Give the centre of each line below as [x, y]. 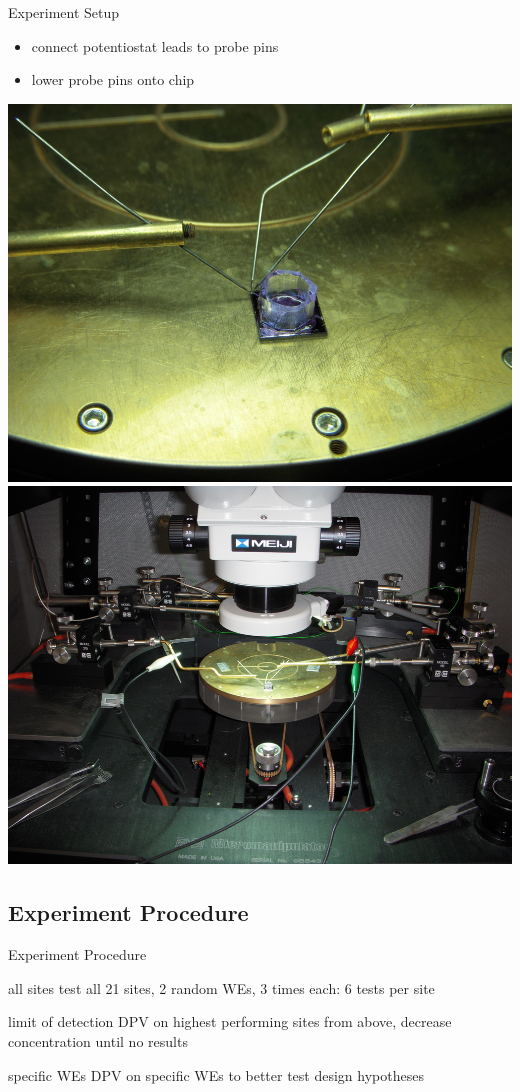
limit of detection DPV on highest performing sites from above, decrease [230, 1021]
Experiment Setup [64, 12]
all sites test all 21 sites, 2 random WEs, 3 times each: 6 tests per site [221, 987]
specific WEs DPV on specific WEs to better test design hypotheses [216, 1074]
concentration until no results [98, 1040]
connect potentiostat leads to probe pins [155, 45]
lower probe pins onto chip [113, 79]
